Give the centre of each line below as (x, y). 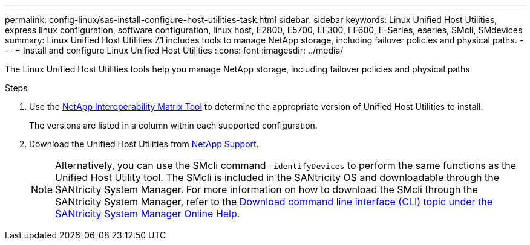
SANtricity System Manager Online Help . (148, 214)
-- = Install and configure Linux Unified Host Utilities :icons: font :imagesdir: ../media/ (174, 50)
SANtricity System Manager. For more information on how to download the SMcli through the (267, 189)
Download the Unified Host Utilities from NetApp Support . (144, 144)
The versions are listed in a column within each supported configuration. (173, 125)
